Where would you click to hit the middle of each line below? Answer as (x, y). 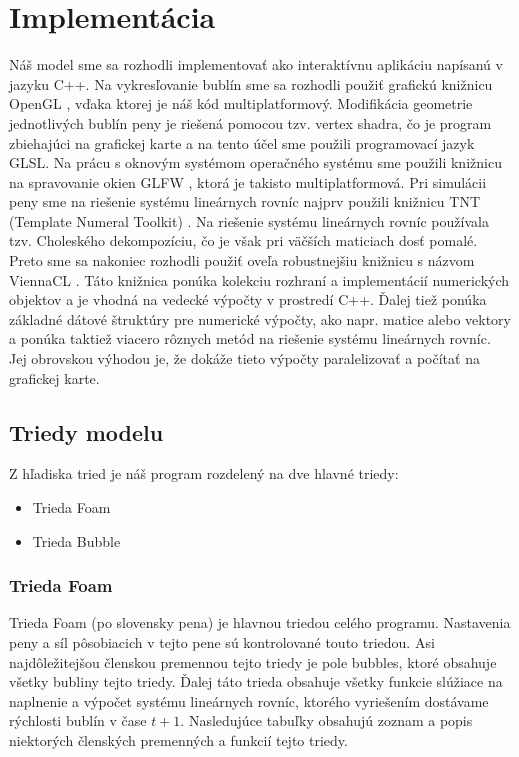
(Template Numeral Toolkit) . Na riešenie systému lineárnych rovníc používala (249, 220)
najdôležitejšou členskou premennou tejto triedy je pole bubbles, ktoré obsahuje (253, 661)
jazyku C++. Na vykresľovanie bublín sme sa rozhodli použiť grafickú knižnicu (251, 83)
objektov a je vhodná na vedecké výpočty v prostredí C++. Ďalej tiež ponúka (248, 299)
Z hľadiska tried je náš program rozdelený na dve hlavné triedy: (204, 473)
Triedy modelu (86, 431)
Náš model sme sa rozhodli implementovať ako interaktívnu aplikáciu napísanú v (256, 64)
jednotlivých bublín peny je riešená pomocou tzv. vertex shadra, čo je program (250, 122)
